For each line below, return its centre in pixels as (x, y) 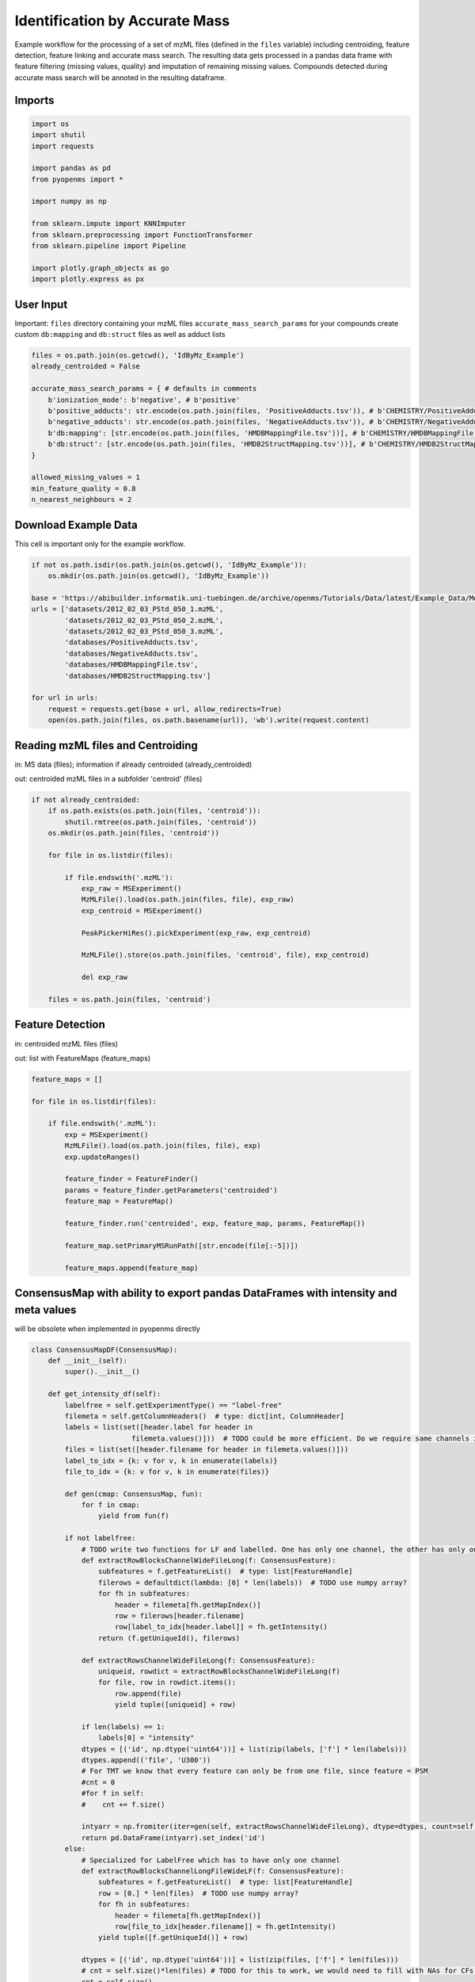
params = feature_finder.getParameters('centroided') (171, 1190)
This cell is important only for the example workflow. (100, 544)
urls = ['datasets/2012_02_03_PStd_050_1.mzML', (127, 609)
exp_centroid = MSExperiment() (142, 911)
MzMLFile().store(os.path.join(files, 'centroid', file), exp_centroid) (225, 955)
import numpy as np (69, 201)
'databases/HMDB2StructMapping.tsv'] (138, 675)
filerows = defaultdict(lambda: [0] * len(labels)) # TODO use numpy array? (253, 1582)
